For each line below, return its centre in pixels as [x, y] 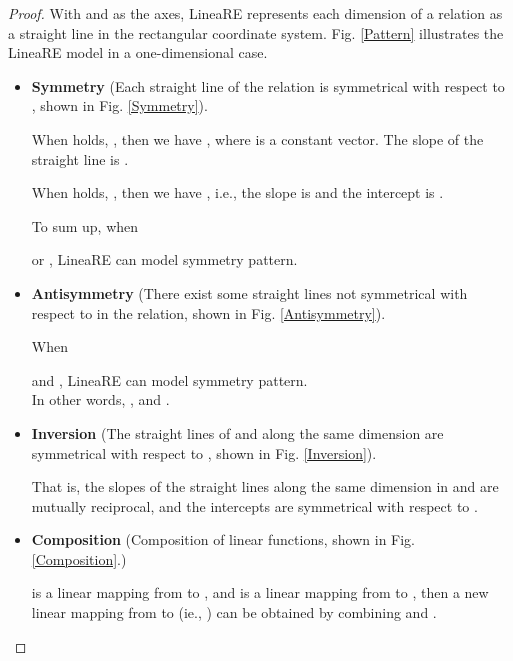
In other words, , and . [100, 399]
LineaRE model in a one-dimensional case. [138, 52]
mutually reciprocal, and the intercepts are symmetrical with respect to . [254, 505]
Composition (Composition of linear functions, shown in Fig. [223, 539]
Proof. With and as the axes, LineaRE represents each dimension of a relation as [255, 13]
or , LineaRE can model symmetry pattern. [164, 259]
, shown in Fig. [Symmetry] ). [119, 105]
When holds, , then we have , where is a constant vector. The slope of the [257, 138]
